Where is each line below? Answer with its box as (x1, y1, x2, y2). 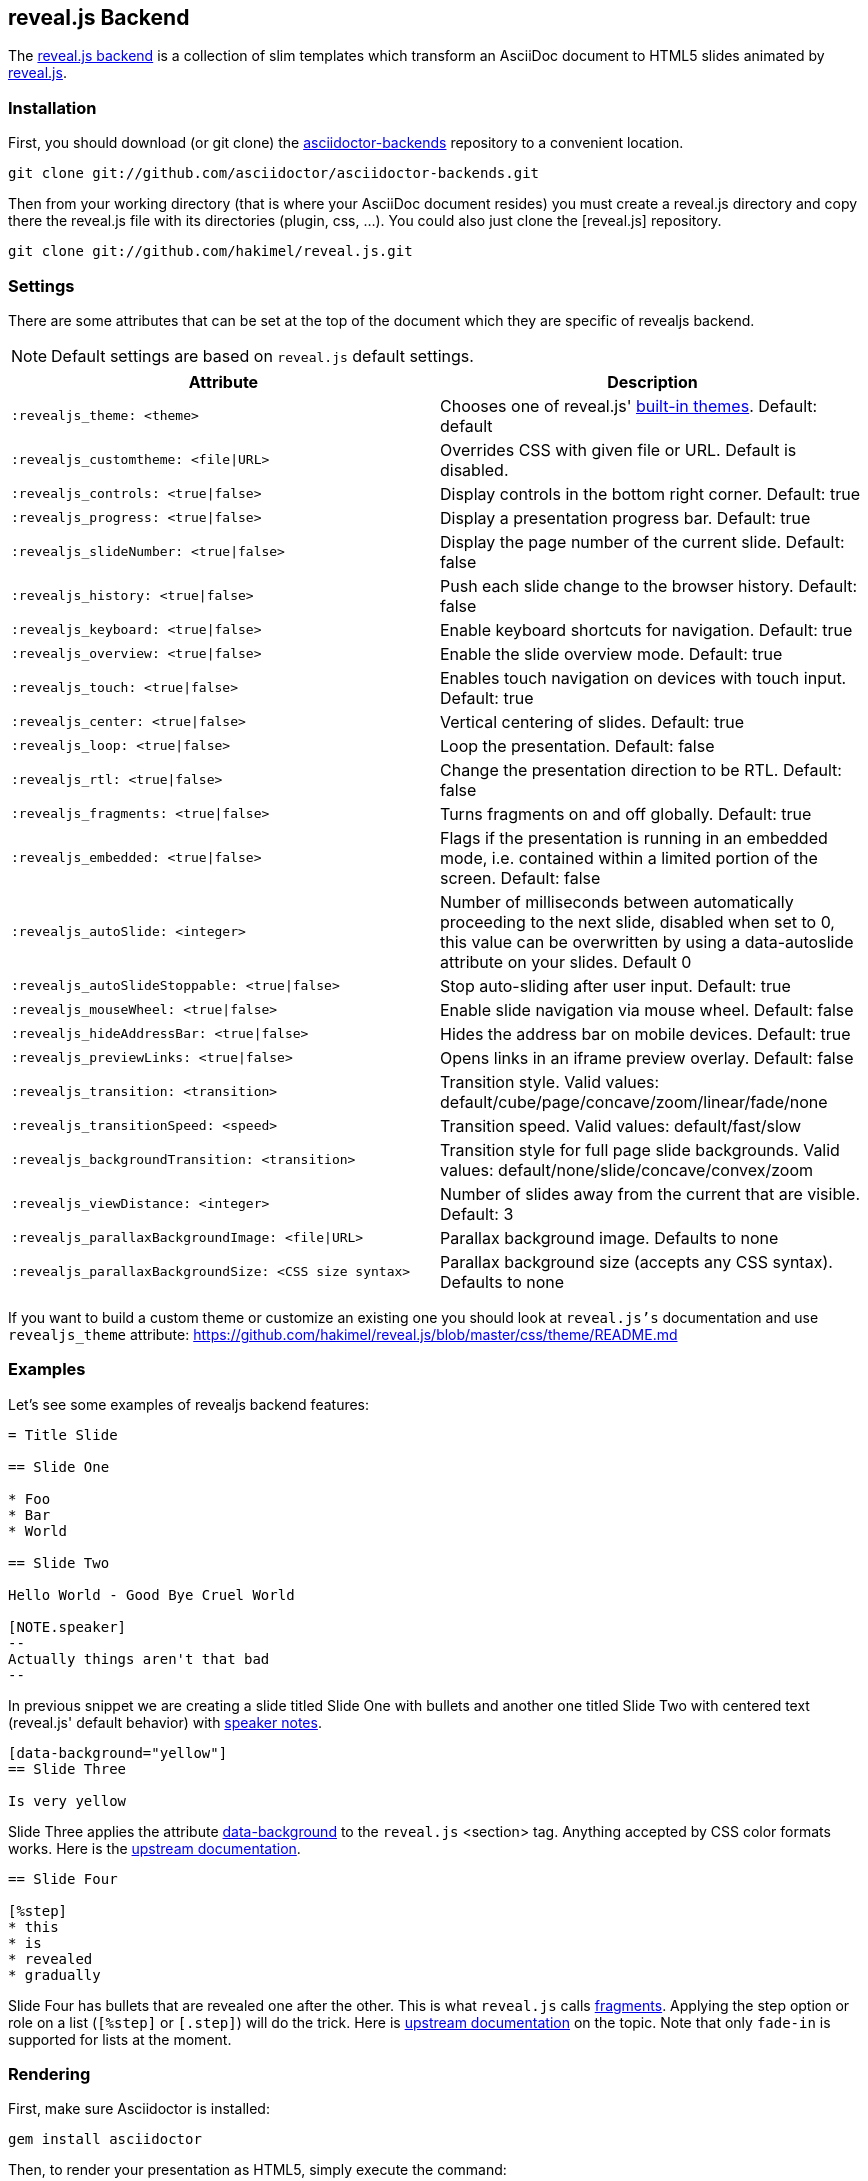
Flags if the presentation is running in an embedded (440, 827, 828, 848)
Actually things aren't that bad (8, 1650, 270, 1667)
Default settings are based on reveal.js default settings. (51, 345, 474, 366)
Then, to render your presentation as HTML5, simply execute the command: (8, 2161, 507, 2179)
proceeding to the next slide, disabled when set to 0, (440, 911, 835, 932)
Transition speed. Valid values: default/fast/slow (440, 1115, 802, 1136)
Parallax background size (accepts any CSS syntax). (440, 1251, 833, 1272)
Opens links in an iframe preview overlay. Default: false (440, 1047, 854, 1068)
